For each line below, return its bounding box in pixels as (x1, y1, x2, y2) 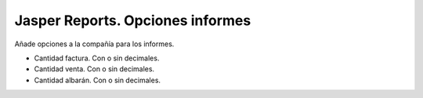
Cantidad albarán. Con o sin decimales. (34, 75, 161, 85)
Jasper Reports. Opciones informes (14, 12, 251, 29)
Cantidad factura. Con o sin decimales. (34, 53, 160, 63)
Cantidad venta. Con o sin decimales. (34, 64, 155, 74)
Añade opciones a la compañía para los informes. (14, 39, 175, 49)
